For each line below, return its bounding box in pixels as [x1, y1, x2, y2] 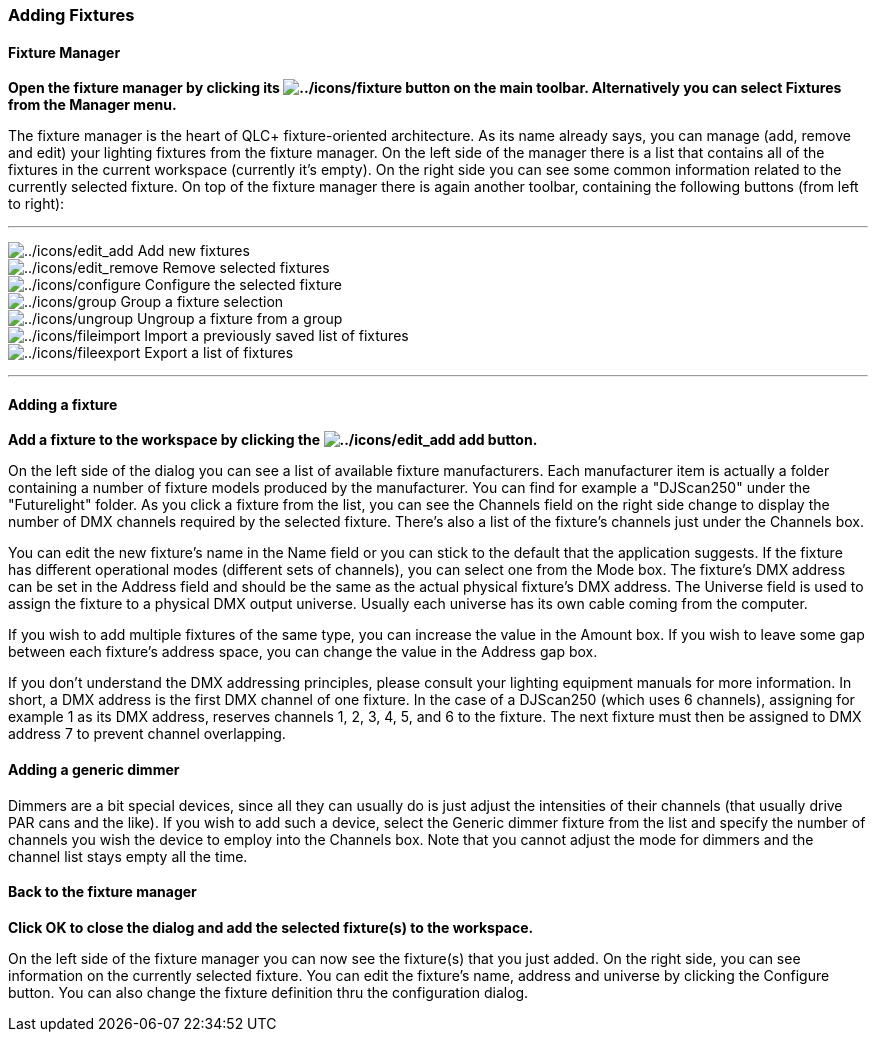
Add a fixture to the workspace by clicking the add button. [8, 431, 538, 449]
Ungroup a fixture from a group [136, 310, 343, 328]
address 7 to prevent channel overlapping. [8, 725, 286, 743]
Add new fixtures [137, 242, 250, 260]
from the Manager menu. [8, 96, 177, 114]
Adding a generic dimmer [8, 761, 180, 779]
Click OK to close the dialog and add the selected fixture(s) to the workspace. [8, 918, 534, 936]
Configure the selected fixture [144, 276, 343, 294]
